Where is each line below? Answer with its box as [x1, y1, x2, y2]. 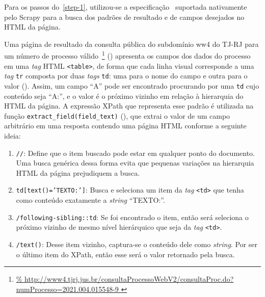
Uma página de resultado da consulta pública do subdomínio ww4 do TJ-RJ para [4, 38, 259, 49]
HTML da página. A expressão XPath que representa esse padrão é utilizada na [4, 100, 254, 111]
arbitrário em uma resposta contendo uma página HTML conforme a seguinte [4, 120, 247, 131]
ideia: [4, 130, 21, 141]
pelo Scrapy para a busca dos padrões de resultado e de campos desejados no [4, 11, 245, 22]
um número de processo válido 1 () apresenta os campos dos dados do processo [4, 49, 251, 61]
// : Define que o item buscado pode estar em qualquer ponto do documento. [16, 147, 255, 158]
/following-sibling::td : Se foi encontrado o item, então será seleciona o [16, 211, 249, 222]
